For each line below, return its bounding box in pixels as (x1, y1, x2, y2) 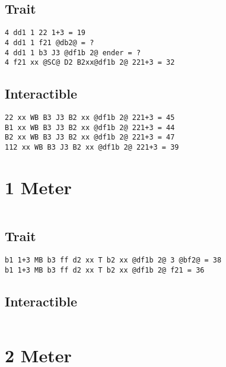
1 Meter (5, 175, 72, 199)
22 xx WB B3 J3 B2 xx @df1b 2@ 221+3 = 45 (5, 113, 175, 122)
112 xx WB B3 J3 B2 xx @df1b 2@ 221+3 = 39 (5, 143, 179, 151)
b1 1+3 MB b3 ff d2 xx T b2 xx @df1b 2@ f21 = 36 (5, 265, 205, 274)
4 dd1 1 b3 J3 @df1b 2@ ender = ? (5, 48, 141, 57)
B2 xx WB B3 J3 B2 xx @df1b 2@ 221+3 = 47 (5, 133, 175, 142)
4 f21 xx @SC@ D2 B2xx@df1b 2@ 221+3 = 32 (5, 58, 175, 67)
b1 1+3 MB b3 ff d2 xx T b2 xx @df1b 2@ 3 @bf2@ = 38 (5, 255, 222, 264)
